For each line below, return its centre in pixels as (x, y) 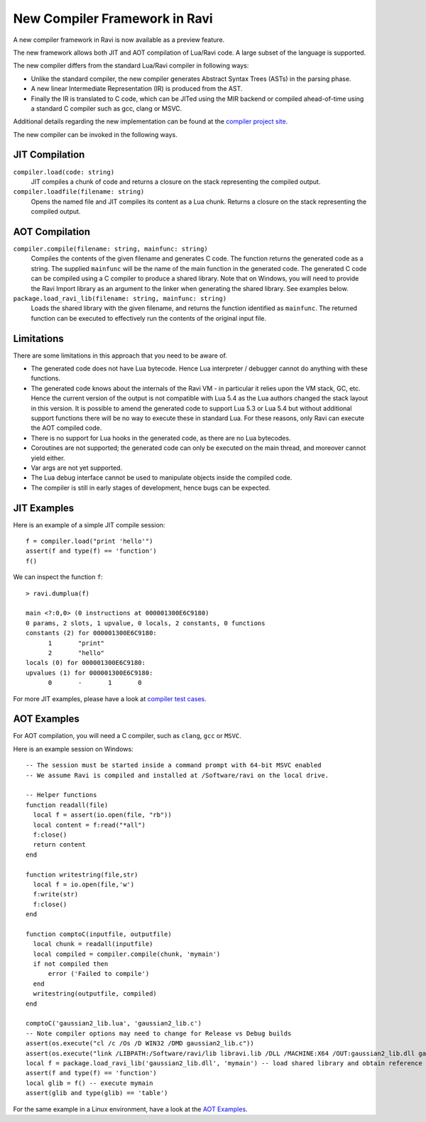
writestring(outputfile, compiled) (95, 994)
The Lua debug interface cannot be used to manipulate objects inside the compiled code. (162, 478)
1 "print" (76, 643)
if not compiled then (71, 964)
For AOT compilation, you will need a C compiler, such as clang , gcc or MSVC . (127, 736)
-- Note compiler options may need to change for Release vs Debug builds (159, 1033)
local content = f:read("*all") (89, 825)
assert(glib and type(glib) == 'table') (97, 1093)
